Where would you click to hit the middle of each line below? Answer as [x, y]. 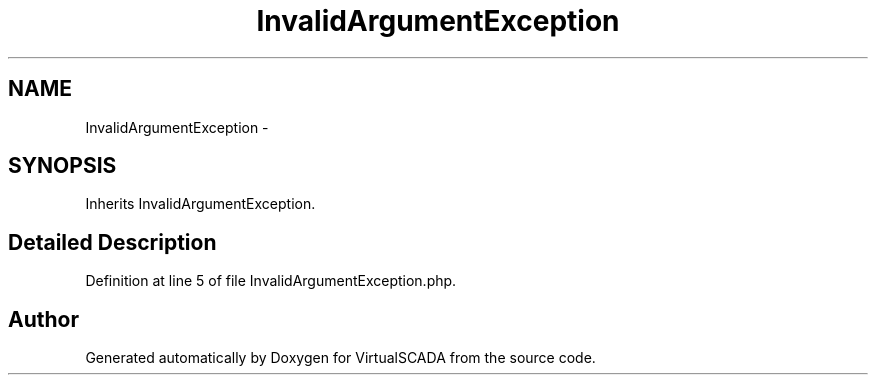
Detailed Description [112, 242]
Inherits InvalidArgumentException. [200, 204]
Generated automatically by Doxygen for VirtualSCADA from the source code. [340, 358]
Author [43, 319]
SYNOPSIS [62, 166]
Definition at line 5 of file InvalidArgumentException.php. [271, 281]
